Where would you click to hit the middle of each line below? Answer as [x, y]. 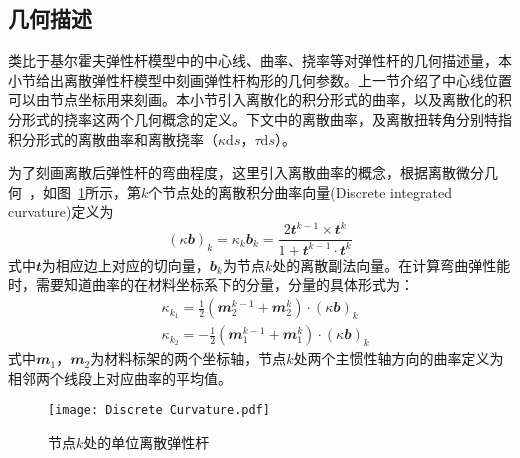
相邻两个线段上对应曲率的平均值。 [120, 377]
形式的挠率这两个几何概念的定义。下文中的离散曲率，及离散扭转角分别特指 [266, 118]
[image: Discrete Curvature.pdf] [159, 410]
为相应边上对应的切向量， [125, 264]
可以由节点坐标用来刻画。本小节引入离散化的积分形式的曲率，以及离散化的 [253, 99]
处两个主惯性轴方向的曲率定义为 [398, 358]
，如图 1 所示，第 [85, 191]
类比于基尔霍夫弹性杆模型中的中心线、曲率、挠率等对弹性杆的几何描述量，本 [260, 60]
